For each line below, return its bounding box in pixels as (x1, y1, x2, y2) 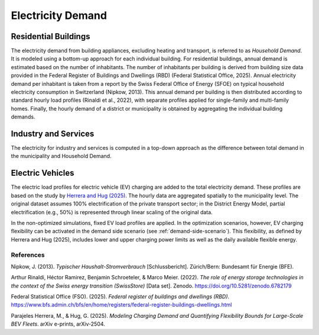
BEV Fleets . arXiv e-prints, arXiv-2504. (11, 320, 106, 328)
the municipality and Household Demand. (11, 153, 112, 160)
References (11, 250, 45, 259)
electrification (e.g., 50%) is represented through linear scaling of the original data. (11, 208, 213, 215)
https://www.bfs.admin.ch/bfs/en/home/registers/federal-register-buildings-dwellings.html (11, 301, 232, 308)
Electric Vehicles (11, 168, 74, 178)
